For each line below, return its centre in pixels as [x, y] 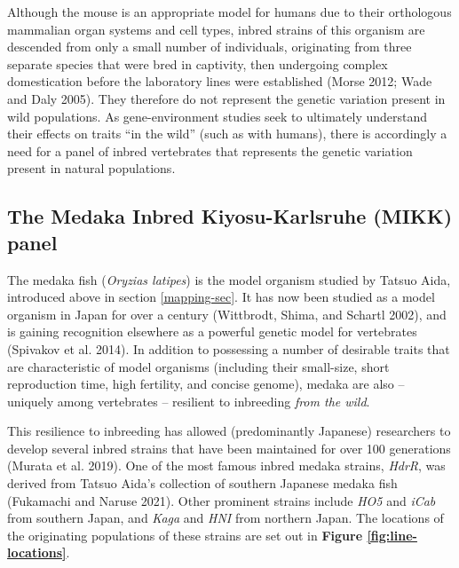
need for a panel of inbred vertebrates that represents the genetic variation [210, 150]
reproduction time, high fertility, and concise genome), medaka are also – [206, 384]
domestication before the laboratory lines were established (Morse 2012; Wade [220, 81]
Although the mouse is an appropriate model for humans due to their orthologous [229, 12]
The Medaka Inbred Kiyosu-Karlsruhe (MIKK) [230, 216]
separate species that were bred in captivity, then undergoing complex [198, 63]
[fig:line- [392, 535]
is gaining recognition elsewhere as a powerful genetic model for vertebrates [212, 331]
